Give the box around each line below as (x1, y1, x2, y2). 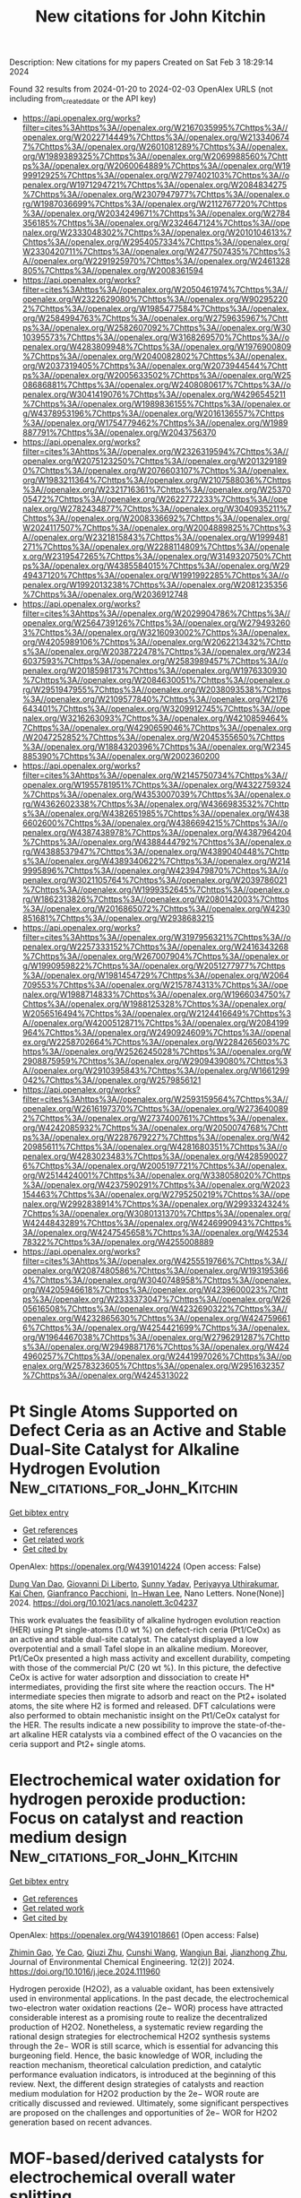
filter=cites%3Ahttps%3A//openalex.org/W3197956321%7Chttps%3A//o (21, 931, 291, 942)
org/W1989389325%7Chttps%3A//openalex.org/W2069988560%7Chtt (21, 151, 288, 161)
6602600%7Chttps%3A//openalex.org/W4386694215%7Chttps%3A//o (21, 818, 288, 828)
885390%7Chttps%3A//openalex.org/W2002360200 (21, 750, 220, 761)
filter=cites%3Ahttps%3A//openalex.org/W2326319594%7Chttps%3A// (21, 446, 289, 456)
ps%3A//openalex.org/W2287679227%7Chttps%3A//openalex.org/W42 (21, 1131, 290, 1142)
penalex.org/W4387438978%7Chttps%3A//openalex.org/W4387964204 (21, 826, 292, 837)
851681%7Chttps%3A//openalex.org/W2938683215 (21, 913, 215, 923)
